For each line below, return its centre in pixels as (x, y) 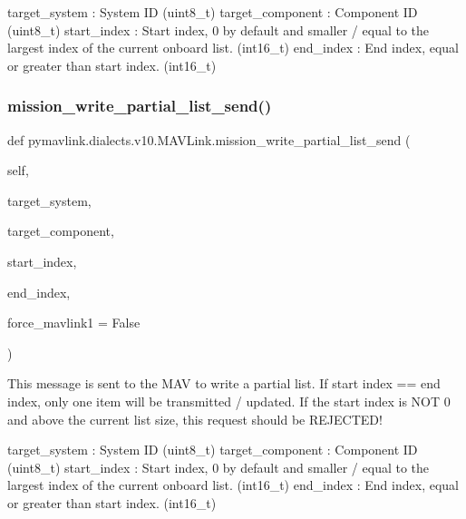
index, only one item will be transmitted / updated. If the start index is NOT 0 (229, 401)
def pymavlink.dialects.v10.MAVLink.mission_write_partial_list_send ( (209, 139)
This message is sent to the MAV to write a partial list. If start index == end (224, 383)
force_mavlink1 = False (74, 323)
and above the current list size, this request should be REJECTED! (195, 419)
